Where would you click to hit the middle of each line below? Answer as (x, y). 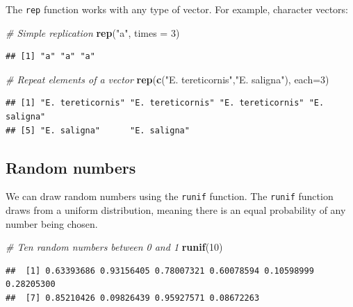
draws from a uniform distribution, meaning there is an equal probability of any (176, 210)
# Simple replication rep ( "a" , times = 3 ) (93, 32)
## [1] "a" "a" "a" (50, 57)
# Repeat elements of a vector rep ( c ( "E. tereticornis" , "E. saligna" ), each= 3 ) (167, 79)
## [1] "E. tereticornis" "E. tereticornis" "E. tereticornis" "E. (165, 103)
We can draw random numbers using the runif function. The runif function (170, 196)
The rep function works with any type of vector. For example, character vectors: (177, 9)
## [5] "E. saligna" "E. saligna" (98, 130)
